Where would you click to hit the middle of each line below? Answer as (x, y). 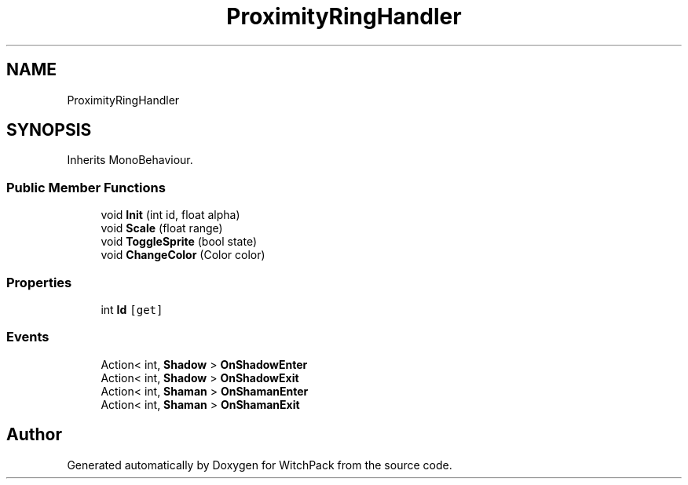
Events (28, 337)
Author (34, 435)
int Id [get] (132, 309)
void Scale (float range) (162, 228)
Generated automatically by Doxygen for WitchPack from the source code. (260, 465)
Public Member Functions (86, 187)
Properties (39, 282)
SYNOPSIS (49, 130)
